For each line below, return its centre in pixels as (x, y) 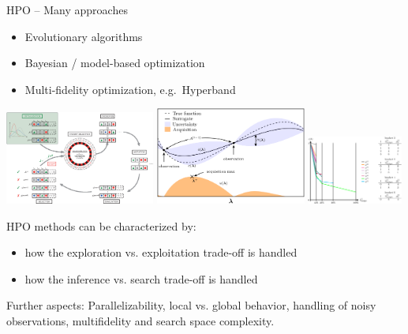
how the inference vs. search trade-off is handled (141, 278)
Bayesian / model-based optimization (115, 63)
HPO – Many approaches (67, 9)
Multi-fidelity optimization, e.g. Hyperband (130, 89)
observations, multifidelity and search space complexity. (140, 320)
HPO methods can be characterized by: (101, 225)
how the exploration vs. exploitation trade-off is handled (161, 252)
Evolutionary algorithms (84, 36)
